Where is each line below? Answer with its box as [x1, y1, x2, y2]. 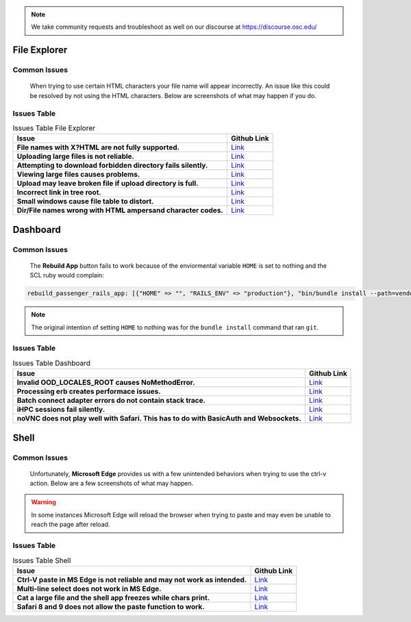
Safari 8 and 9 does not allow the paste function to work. [16, 601, 205, 611]
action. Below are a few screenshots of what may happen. [29, 480, 194, 488]
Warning [31, 498, 56, 506]
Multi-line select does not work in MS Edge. [16, 584, 162, 593]
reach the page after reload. [31, 521, 110, 529]
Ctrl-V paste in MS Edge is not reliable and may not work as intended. [16, 575, 247, 584]
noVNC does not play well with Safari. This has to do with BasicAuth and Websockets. [16, 414, 301, 423]
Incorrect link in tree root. [16, 188, 102, 197]
